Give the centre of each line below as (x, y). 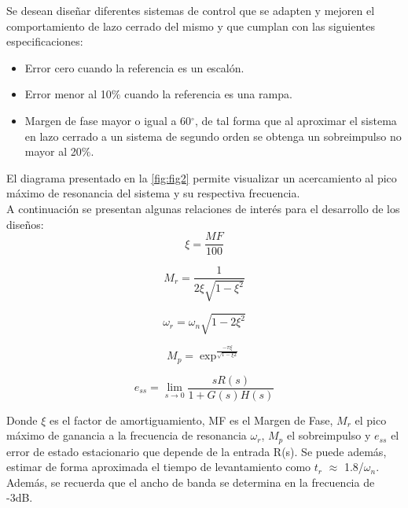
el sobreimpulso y (329, 435)
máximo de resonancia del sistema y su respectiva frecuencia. (153, 193)
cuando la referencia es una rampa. (208, 94)
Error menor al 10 (68, 94)
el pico (371, 420)
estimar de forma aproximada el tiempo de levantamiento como (159, 467)
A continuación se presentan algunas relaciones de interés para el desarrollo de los (203, 208)
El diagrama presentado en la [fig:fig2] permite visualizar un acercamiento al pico (202, 177)
